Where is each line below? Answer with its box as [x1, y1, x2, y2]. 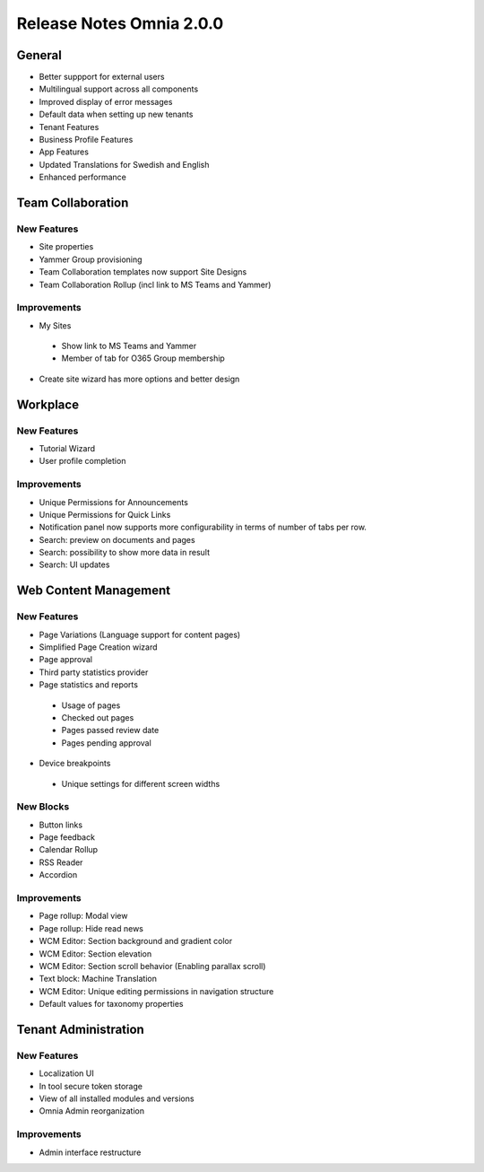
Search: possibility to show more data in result [39, 547, 211, 558]
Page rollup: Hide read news [39, 923, 143, 933]
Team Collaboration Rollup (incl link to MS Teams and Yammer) [39, 279, 272, 290]
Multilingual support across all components [39, 83, 199, 94]
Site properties [39, 241, 94, 252]
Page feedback [39, 832, 96, 843]
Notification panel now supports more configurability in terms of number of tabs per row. [39, 521, 367, 533]
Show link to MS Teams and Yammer [61, 341, 197, 352]
